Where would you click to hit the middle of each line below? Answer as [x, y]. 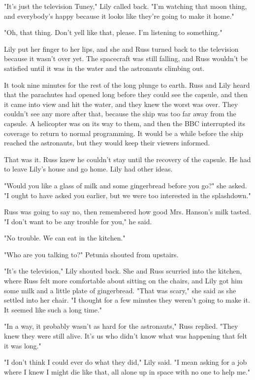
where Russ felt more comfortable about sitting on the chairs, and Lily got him [123, 281]
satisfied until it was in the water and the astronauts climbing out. [104, 68]
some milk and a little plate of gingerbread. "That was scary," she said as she [120, 290]
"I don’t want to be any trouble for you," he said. [78, 221]
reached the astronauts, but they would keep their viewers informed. [107, 143]
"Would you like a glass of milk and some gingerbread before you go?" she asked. [126, 185]
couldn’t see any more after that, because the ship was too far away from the [120, 114]
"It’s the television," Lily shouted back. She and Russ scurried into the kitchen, [123, 271]
